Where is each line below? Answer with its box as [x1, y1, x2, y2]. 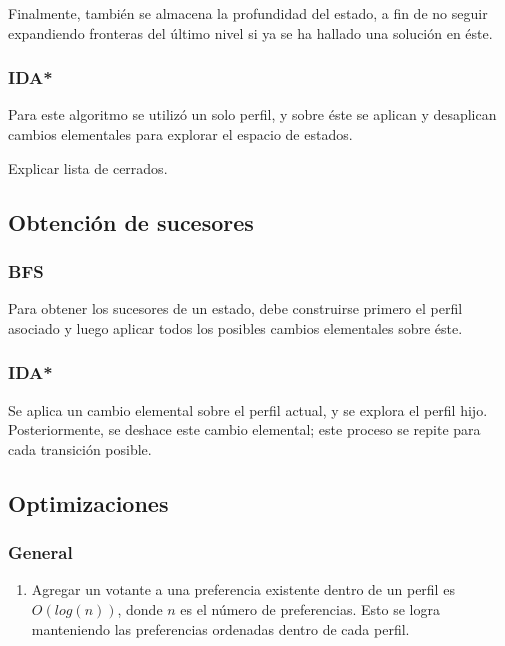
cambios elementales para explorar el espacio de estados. [8, 124, 353, 144]
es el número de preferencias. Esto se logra [180, 598, 440, 619]
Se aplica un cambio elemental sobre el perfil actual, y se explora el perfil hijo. [8, 399, 488, 420]
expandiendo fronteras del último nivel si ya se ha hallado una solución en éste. [8, 22, 493, 43]
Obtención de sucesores [8, 206, 254, 237]
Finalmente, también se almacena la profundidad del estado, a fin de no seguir [8, 3, 488, 23]
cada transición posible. [8, 438, 152, 459]
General [8, 540, 73, 565]
